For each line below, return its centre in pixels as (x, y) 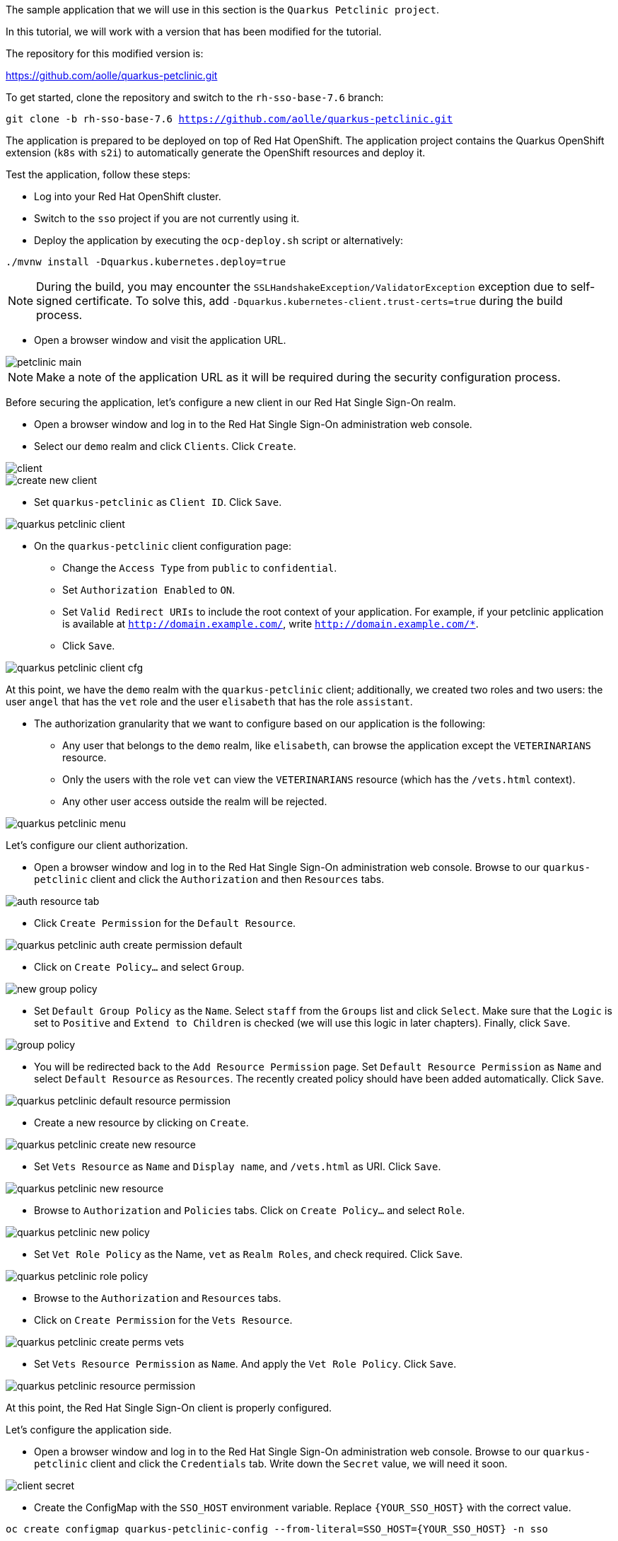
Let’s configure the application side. (89, 1430)
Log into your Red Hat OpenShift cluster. (128, 196)
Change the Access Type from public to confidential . (200, 568)
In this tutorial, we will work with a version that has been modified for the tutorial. (194, 31)
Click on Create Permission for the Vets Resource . (163, 1320)
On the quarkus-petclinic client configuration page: (163, 546)
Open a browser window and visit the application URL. (160, 340)
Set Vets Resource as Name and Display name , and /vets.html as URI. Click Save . (238, 1166)
